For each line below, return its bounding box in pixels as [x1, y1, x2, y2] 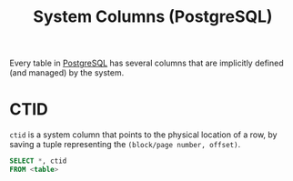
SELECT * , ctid [9, 156, 67, 166]
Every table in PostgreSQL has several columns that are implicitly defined [9, 57, 284, 69]
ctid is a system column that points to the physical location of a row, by [9, 129, 278, 140]
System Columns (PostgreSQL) [33, 6, 273, 27]
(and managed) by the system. [9, 67, 125, 78]
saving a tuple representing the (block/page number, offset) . [9, 139, 241, 150]
